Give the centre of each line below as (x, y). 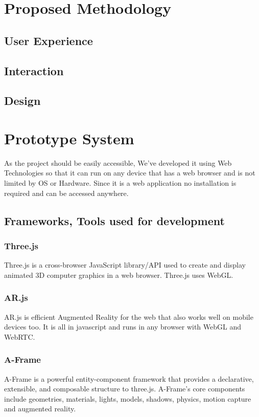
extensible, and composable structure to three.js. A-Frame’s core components (125, 389)
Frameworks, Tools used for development (114, 220)
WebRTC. (20, 336)
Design (22, 101)
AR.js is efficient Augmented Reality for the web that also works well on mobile (129, 316)
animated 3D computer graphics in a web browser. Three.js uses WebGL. (119, 275)
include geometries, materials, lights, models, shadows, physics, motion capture (128, 398)
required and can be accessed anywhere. (66, 193)
